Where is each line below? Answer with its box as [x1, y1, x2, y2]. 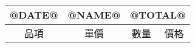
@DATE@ [10, 8, 58, 22]
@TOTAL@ [129, 8, 186, 22]
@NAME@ [67, 8, 120, 22]
